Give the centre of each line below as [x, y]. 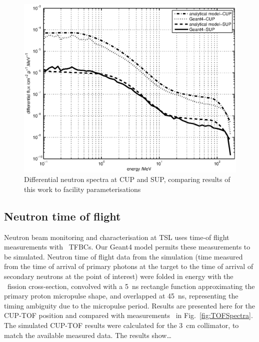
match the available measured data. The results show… [88, 335]
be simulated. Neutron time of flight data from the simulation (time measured [123, 256]
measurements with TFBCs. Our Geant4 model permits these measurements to [127, 247]
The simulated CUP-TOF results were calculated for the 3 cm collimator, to [121, 325]
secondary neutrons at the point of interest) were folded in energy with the [119, 276]
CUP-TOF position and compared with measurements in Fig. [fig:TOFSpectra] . [128, 315]
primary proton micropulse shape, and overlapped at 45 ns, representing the [121, 296]
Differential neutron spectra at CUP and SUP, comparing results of [127, 179]
